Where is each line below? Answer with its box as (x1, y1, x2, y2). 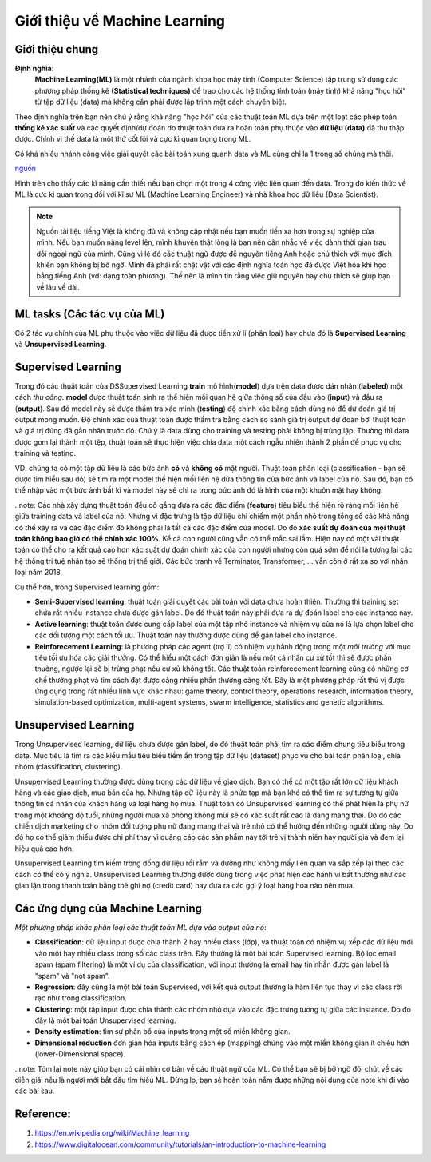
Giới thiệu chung (14, 42, 99, 56)
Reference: (14, 1108, 71, 1121)
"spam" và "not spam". (34, 971, 111, 980)
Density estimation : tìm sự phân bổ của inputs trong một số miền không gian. (34, 1027, 291, 1036)
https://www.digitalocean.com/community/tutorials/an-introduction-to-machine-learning (34, 1140, 326, 1149)
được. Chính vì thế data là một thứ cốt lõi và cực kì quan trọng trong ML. (14, 134, 251, 144)
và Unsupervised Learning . (14, 340, 107, 349)
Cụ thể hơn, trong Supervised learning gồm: (14, 582, 160, 592)
